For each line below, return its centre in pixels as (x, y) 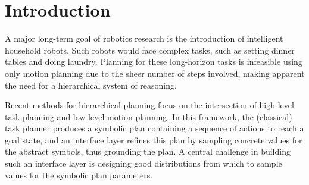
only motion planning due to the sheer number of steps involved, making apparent (155, 73)
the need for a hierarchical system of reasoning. (91, 85)
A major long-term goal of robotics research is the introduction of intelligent (144, 38)
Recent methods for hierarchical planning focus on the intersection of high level (149, 105)
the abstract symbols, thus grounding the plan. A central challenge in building (148, 151)
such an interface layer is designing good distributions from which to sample (143, 163)
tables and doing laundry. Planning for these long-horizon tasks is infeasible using (154, 62)
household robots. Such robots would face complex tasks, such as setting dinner (150, 50)
